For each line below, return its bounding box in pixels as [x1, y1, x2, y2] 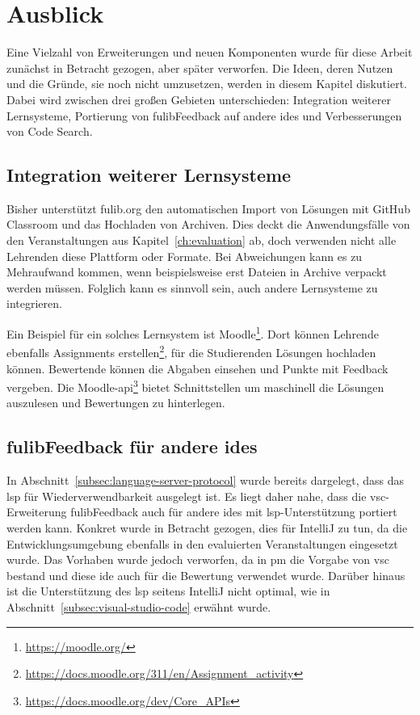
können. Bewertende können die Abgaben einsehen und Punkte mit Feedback [6, 360, 388, 376]
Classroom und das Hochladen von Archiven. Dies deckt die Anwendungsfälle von [6, 216, 410, 233]
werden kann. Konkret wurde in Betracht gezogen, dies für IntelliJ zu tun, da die [6, 519, 408, 536]
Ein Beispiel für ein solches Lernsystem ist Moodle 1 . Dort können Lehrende [6, 323, 379, 342]
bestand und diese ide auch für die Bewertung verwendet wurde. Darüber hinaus [6, 566, 405, 583]
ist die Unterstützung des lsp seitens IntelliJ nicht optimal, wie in [6, 583, 330, 599]
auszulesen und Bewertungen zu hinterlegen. [6, 394, 225, 411]
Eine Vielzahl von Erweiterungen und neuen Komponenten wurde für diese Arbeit [6, 44, 413, 61]
